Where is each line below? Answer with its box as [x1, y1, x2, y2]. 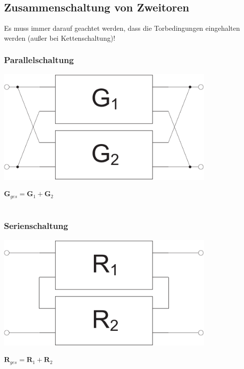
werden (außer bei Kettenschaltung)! [4, 32, 115, 43]
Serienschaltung [4, 220, 68, 232]
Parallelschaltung [4, 54, 74, 66]
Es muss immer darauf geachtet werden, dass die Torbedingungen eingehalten [4, 23, 240, 33]
